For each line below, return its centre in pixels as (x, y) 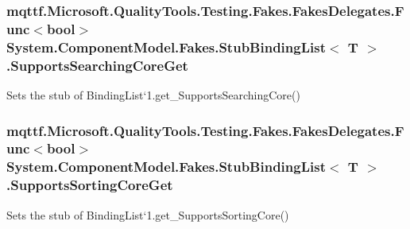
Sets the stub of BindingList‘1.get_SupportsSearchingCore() (153, 94)
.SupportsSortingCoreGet (90, 185)
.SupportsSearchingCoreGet (97, 65)
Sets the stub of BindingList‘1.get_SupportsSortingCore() (148, 214)
